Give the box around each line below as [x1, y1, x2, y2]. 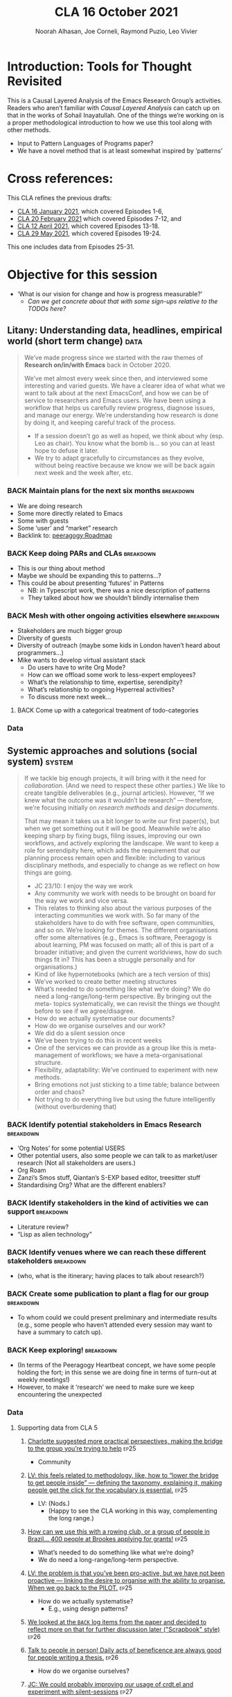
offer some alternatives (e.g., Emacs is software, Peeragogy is [34, 933, 213, 942]
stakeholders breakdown [7, 1256, 87, 1266]
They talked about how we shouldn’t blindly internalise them [27, 593, 199, 602]
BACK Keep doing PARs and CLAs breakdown [7, 548, 156, 558]
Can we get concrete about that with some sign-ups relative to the [27, 297, 218, 305]
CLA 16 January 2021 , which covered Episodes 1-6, [17, 207, 164, 215]
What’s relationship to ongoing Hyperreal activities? [27, 685, 175, 694]
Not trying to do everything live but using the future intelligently [34, 1095, 216, 1103]
